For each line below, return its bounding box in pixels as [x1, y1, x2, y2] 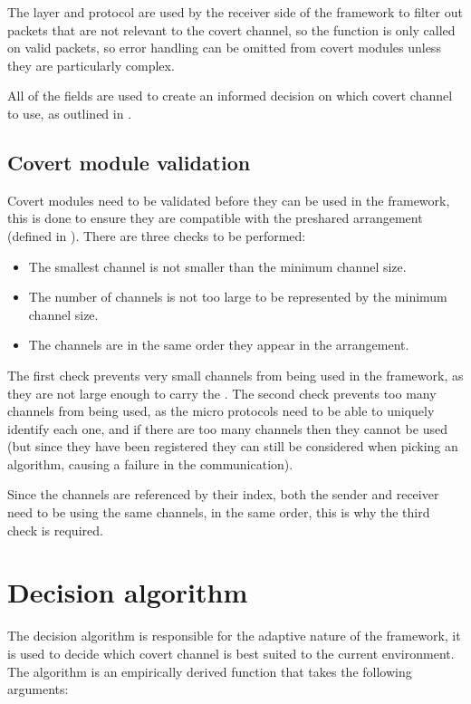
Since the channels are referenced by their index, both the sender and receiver [7, 485, 439, 504]
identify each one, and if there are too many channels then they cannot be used [7, 419, 447, 438]
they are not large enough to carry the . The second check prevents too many [7, 383, 437, 402]
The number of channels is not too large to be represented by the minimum [28, 287, 447, 306]
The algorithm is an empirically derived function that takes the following [7, 661, 412, 680]
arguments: [7, 680, 69, 699]
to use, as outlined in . [7, 103, 132, 122]
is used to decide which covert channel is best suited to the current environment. [7, 643, 455, 662]
